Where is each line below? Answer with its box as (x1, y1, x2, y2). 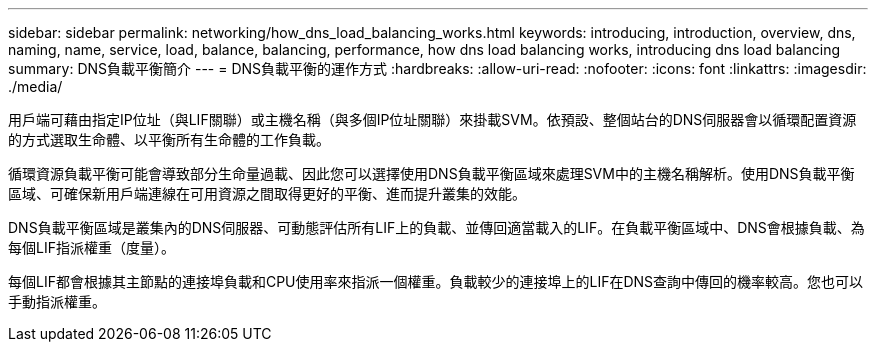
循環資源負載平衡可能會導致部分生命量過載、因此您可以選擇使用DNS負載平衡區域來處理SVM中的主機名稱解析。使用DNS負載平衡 (8, 165, 855, 182)
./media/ (8, 78, 63, 95)
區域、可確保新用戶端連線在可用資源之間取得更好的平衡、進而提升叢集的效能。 (8, 185, 526, 202)
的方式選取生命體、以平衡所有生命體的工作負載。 (8, 131, 330, 148)
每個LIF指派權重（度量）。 (8, 239, 175, 256)
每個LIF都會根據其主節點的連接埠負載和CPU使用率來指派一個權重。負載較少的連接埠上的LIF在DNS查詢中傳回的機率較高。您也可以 (8, 273, 864, 290)
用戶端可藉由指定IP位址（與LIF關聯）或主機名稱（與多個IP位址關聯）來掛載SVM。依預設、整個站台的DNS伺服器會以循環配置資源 (8, 111, 857, 128)
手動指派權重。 (8, 293, 106, 310)
